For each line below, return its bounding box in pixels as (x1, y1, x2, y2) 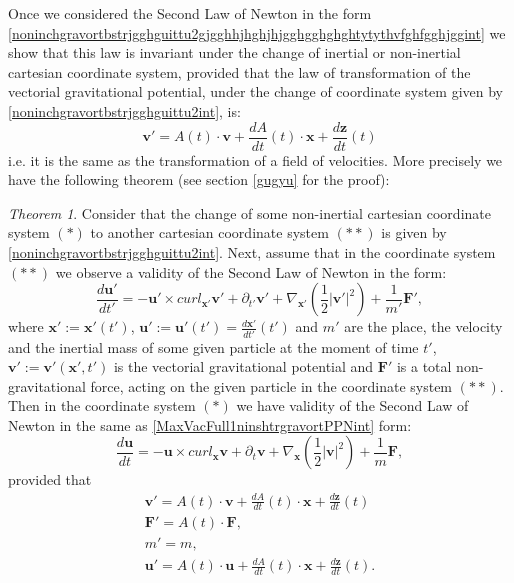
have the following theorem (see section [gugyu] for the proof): (8, 169, 390, 190)
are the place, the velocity (344, 316, 503, 337)
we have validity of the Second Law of (236, 395, 469, 416)
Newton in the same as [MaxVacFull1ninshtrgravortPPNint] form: (8, 414, 412, 435)
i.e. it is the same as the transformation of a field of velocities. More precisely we (8, 149, 503, 170)
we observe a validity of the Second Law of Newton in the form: (55, 261, 447, 282)
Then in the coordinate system (8, 395, 196, 416)
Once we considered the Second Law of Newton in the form (8, 3, 372, 23)
